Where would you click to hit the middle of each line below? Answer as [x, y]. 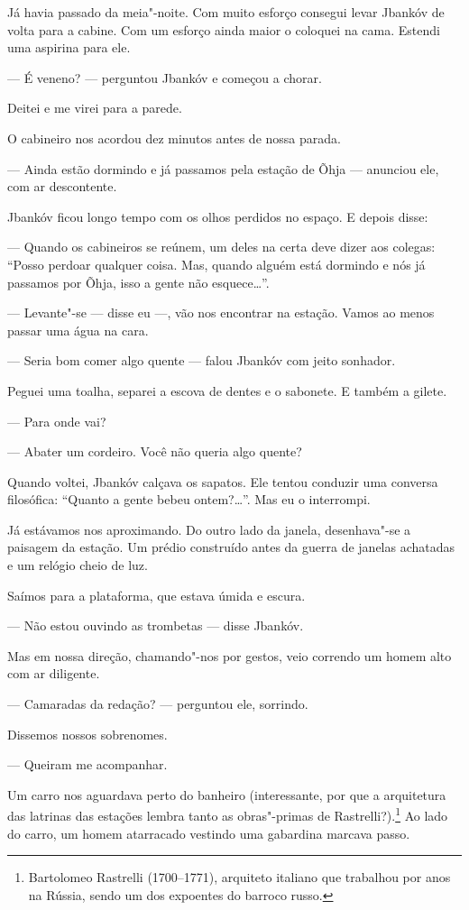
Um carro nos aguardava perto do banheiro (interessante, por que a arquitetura [227, 794]
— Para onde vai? [57, 421]
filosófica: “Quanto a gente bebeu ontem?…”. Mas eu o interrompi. [189, 499]
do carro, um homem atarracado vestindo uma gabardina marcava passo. [209, 833]
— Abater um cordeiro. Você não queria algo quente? [155, 451]
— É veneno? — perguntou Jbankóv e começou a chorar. [165, 77]
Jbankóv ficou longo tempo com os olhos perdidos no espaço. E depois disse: [218, 216]
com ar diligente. [54, 673]
